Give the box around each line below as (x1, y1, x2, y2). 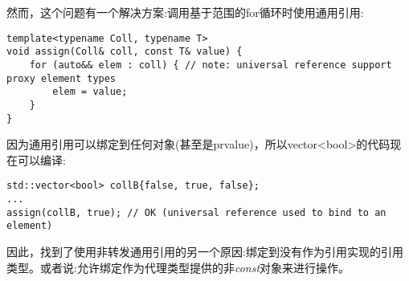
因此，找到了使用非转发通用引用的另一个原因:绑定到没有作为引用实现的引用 (6, 243, 403, 259)
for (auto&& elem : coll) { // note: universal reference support (29, 59, 392, 71)
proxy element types (6, 72, 117, 84)
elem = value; (52, 86, 128, 98)
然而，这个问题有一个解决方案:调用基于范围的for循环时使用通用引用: (6, 4, 364, 20)
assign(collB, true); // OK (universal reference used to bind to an (6, 206, 387, 218)
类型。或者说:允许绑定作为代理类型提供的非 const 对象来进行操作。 (6, 259, 350, 275)
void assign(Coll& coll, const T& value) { (6, 46, 243, 58)
